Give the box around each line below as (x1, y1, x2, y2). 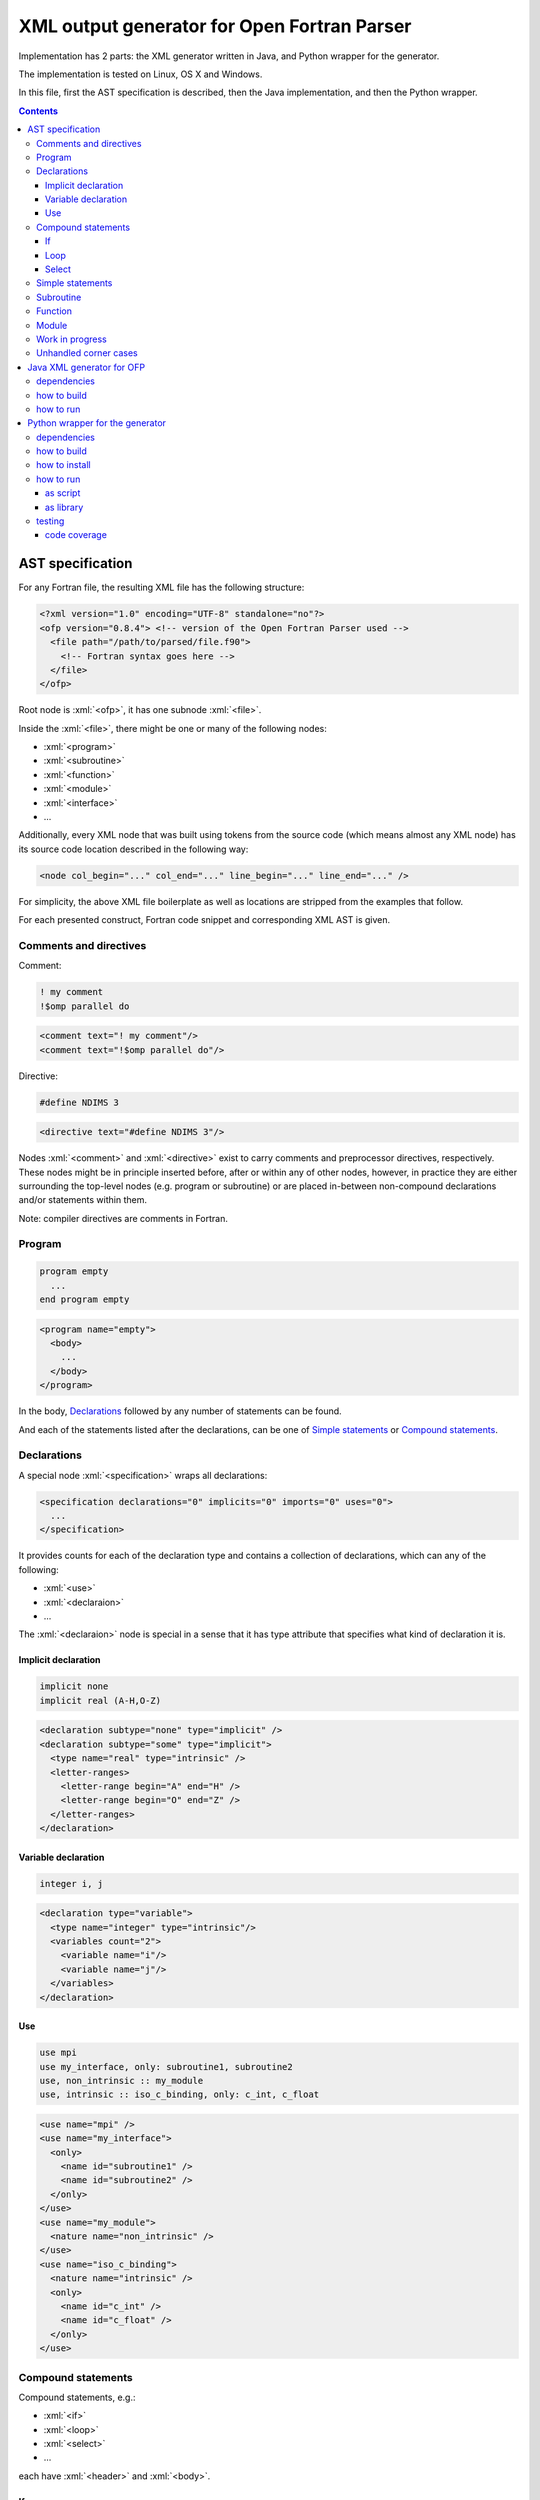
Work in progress (36, 333, 107, 345)
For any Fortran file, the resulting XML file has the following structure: (18, 581, 305, 594)
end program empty (39, 1294, 130, 1305)
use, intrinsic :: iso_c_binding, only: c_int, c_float (39, 2089, 320, 2100)
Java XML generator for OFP (27, 361, 145, 373)
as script (45, 487, 81, 499)
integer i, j (39, 1878, 104, 1889)
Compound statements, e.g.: (18, 2391, 136, 2403)
